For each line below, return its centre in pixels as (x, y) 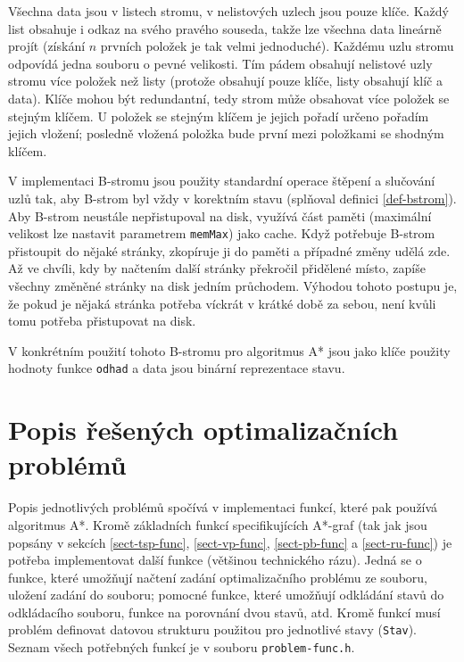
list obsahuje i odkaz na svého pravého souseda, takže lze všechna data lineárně (225, 28)
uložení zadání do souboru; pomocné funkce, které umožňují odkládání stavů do (226, 595)
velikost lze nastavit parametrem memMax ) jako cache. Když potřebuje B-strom (222, 233)
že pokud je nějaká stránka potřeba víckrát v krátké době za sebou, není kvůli (222, 303)
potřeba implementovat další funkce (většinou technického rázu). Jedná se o (215, 560)
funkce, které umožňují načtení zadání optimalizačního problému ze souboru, (218, 577)
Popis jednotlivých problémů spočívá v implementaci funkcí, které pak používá (223, 507)
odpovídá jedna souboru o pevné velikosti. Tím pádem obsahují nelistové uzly (220, 63)
